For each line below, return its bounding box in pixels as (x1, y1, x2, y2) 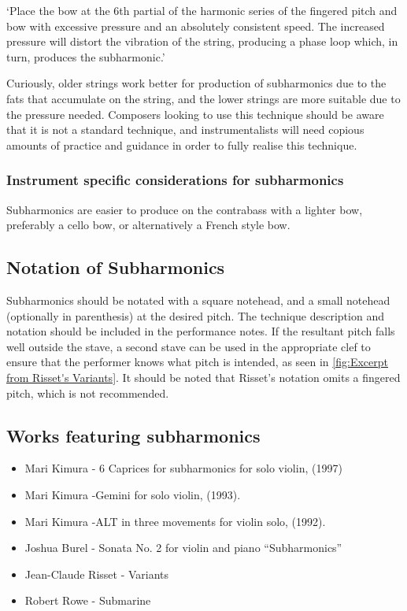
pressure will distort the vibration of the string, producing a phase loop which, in (6, 33, 398, 50)
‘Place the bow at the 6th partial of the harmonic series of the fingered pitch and (6, 2, 398, 18)
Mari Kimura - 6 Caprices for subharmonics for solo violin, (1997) (24, 460, 342, 476)
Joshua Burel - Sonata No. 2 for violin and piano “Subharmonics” (24, 539, 342, 556)
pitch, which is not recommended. (6, 384, 169, 401)
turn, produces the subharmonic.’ (6, 48, 165, 65)
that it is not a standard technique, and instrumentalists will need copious (6, 121, 364, 138)
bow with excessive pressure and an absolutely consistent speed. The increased (6, 17, 385, 34)
